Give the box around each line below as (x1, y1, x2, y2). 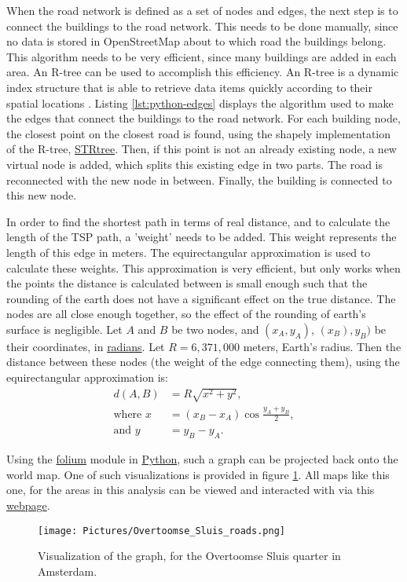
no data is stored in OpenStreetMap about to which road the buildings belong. (6, 33, 387, 49)
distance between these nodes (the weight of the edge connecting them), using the (6, 353, 400, 370)
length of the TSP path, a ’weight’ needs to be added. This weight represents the (6, 229, 397, 245)
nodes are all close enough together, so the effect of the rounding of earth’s (6, 306, 366, 322)
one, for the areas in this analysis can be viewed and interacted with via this (6, 481, 375, 498)
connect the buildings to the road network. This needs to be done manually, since (6, 17, 398, 34)
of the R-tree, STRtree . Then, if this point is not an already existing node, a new (6, 141, 397, 157)
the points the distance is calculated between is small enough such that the (6, 275, 368, 291)
